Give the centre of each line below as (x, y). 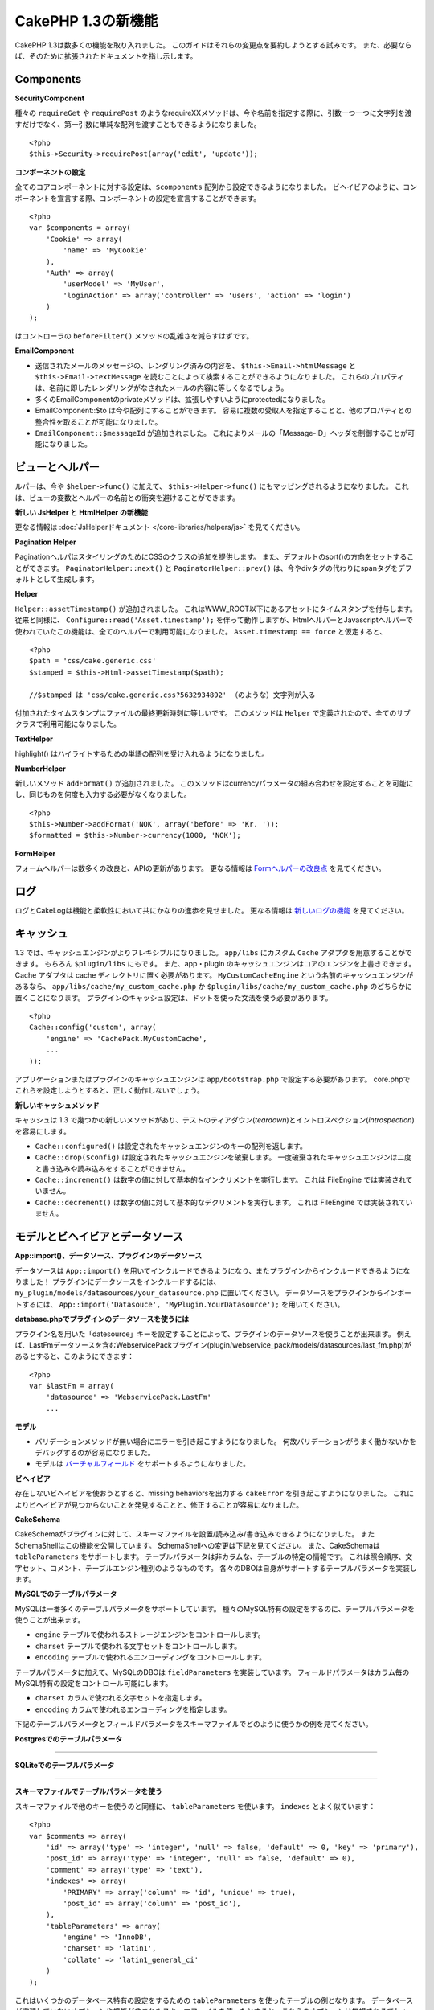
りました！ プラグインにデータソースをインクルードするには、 (118, 1282)
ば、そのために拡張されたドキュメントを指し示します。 (106, 55)
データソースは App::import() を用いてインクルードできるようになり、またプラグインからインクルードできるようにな (213, 1270)
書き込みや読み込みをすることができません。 (116, 1168)
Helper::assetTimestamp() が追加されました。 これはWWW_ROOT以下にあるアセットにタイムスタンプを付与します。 (216, 609)
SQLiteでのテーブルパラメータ (65, 1765)
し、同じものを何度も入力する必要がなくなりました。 (103, 794)
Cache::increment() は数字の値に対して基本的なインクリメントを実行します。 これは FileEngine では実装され (220, 1180)
